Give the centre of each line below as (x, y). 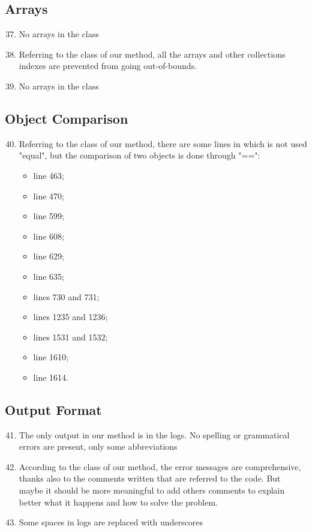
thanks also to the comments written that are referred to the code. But (150, 478)
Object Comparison (67, 118)
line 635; (49, 276)
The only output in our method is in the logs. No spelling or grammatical (154, 434)
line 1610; (51, 357)
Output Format (53, 409)
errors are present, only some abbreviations (98, 446)
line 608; (49, 236)
